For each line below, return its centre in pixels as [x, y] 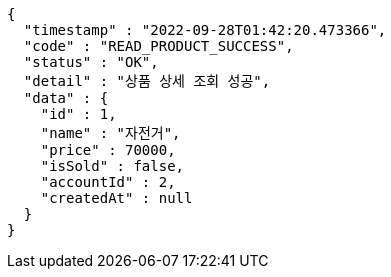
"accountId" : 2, [108, 182]
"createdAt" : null [116, 198]
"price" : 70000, [108, 150]
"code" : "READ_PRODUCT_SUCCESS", [158, 46]
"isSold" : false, [112, 166]
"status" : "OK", [91, 62]
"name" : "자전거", [110, 133]
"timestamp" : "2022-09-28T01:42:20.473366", [205, 30]
